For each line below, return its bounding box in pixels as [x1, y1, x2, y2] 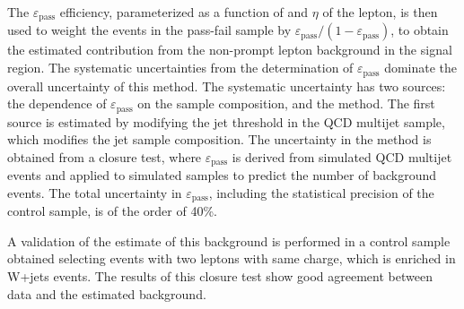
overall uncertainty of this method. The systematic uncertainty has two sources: [7, 76, 446, 95]
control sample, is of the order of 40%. [7, 202, 217, 220]
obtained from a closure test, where [7, 147, 202, 166]
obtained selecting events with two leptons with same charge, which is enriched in [7, 249, 456, 268]
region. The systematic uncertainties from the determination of [7, 58, 354, 77]
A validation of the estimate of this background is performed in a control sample [7, 231, 451, 250]
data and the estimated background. [7, 284, 206, 303]
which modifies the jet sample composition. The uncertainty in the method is [7, 130, 432, 149]
